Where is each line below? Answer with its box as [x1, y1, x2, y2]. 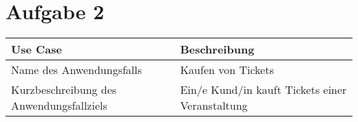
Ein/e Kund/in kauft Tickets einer [180, 82, 347, 98]
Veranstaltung [180, 97, 248, 114]
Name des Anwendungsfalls [11, 62, 143, 78]
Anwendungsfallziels [11, 97, 107, 114]
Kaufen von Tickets [180, 62, 274, 78]
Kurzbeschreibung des [11, 82, 117, 98]
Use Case [11, 41, 62, 58]
